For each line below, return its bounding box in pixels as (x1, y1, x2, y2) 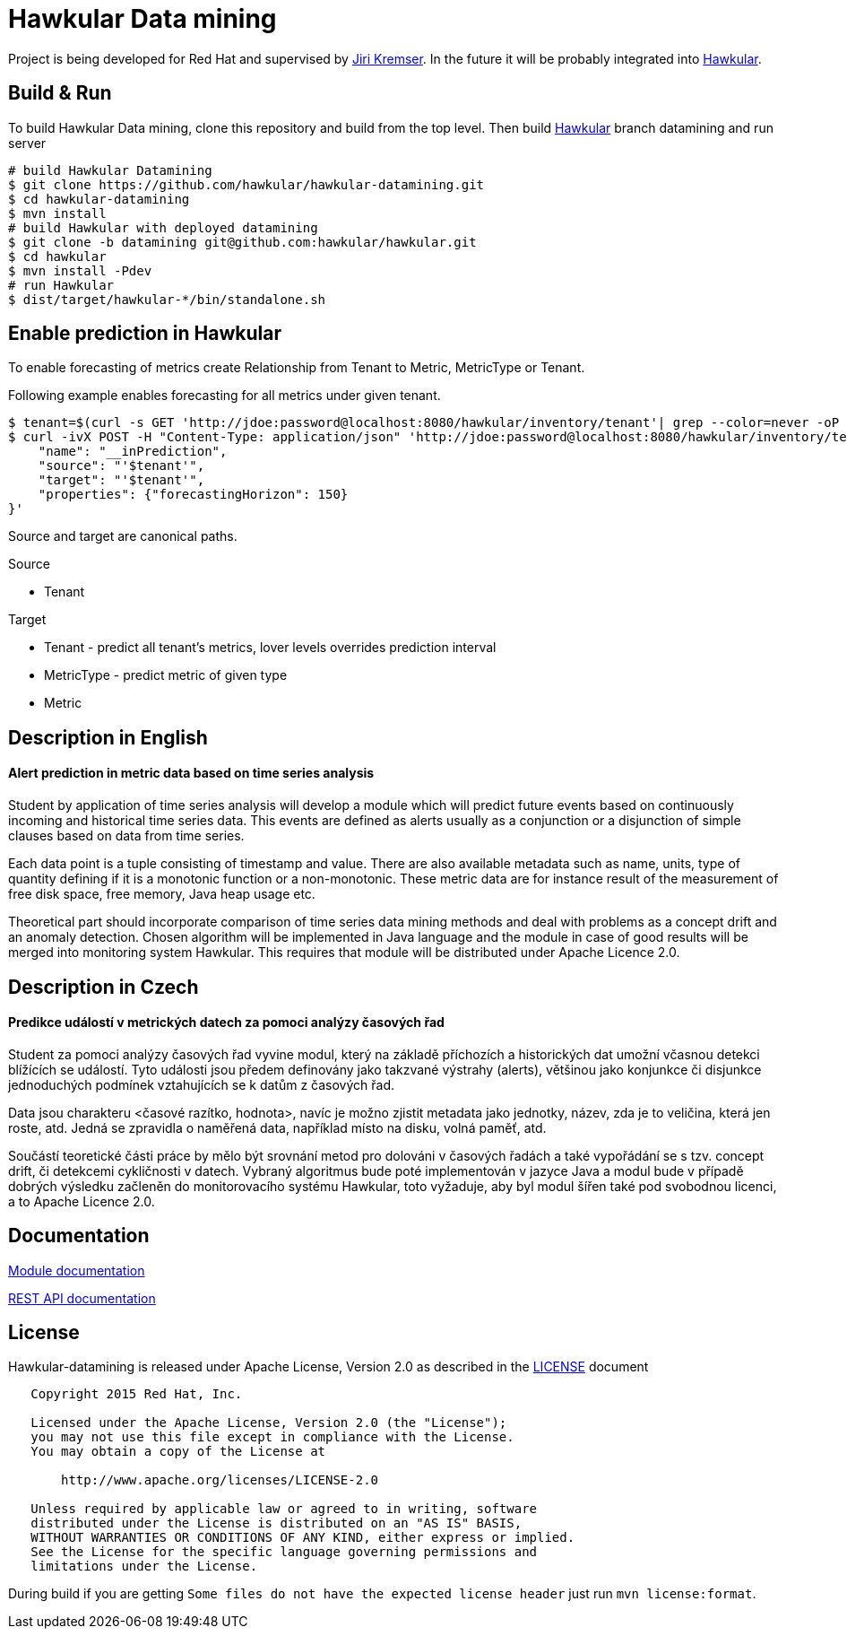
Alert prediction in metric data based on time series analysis (8, 765, 375, 781)
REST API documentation (8, 1290, 156, 1306)
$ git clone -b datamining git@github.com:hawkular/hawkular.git (8, 234, 477, 249)
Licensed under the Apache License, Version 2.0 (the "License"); (30, 1415, 507, 1431)
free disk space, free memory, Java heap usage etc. (8, 886, 315, 902)
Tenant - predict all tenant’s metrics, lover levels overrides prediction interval (44, 640, 497, 656)
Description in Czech (8, 975, 199, 998)
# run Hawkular (8, 277, 115, 292)
